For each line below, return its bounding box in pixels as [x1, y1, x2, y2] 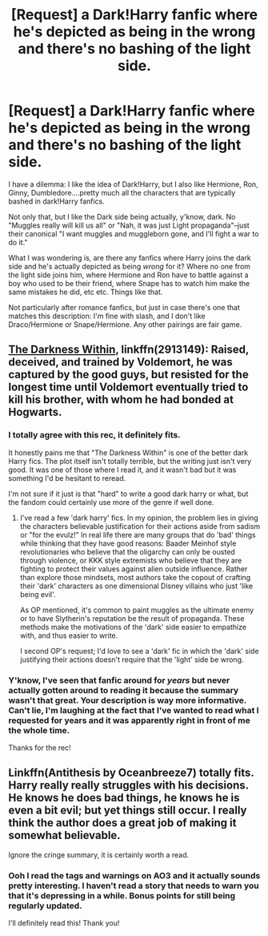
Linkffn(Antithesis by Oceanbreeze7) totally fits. [8, 766, 254, 780]
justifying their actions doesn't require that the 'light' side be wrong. [19, 655, 244, 664]
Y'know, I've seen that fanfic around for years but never [8, 675, 230, 686]
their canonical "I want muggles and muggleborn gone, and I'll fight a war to [8, 228, 259, 238]
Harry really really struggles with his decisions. [8, 779, 250, 793]
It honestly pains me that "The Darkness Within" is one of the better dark [8, 447, 249, 458]
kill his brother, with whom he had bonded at [8, 393, 234, 406]
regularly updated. [8, 900, 82, 911]
